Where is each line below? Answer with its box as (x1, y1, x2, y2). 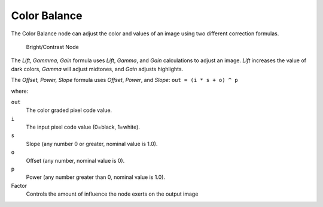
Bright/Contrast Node (26, 43, 79, 50)
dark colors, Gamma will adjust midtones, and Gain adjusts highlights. (11, 65, 184, 72)
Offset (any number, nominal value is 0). (26, 157, 125, 164)
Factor (11, 182, 27, 189)
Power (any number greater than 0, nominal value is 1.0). (26, 173, 166, 181)
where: (11, 87, 29, 95)
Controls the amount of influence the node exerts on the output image (26, 190, 199, 197)
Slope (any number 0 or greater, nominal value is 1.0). (26, 140, 158, 147)
